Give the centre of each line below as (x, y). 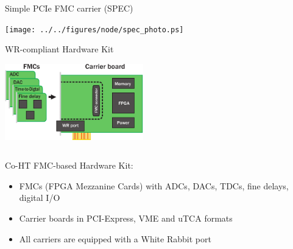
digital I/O (40, 198)
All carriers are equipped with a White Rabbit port (115, 238)
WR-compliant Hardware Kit (59, 49)
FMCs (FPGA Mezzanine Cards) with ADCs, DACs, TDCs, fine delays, (154, 185)
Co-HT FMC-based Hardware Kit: (69, 165)
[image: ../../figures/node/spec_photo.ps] (94, 30)
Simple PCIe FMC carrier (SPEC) (69, 8)
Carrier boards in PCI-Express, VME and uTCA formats (126, 218)
